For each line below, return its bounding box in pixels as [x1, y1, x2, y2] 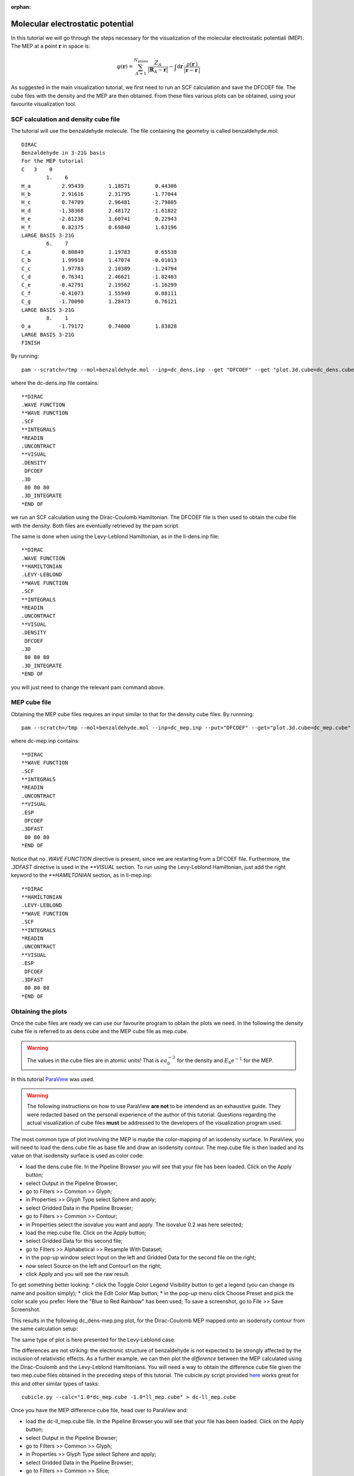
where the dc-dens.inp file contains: [11, 380, 99, 387]
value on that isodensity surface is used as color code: [11, 1152, 144, 1160]
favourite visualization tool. [11, 100, 77, 107]
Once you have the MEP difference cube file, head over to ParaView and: [11, 1407, 188, 1414]
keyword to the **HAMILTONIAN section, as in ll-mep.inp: [11, 871, 153, 879]
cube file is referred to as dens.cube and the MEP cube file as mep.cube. [11, 1028, 189, 1035]
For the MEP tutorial [21, 158, 84, 165]
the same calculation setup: [11, 1325, 78, 1333]
